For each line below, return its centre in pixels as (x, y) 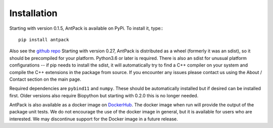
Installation (33, 13)
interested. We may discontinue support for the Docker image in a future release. (94, 119)
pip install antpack (44, 40)
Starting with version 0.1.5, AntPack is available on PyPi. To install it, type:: (86, 28)
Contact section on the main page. (45, 79)
